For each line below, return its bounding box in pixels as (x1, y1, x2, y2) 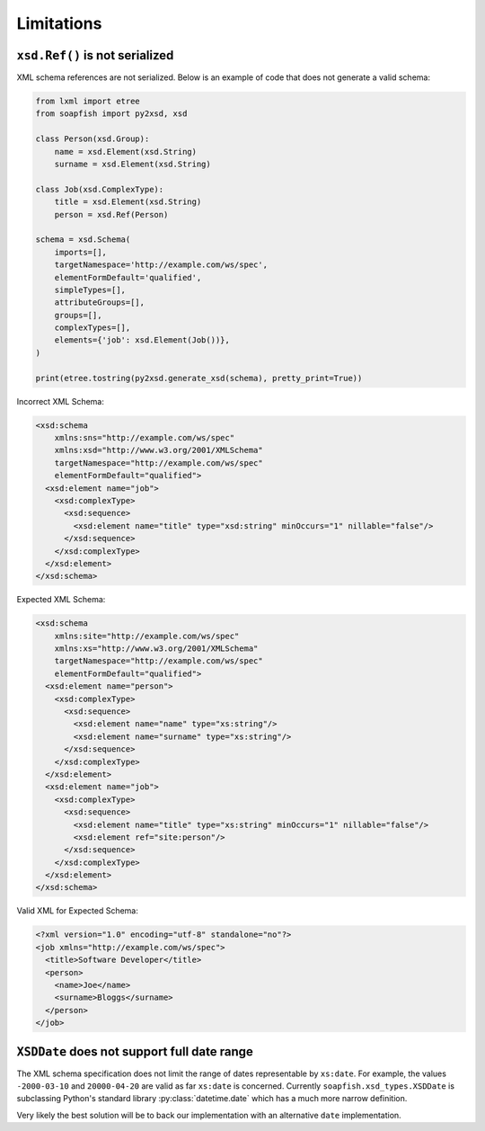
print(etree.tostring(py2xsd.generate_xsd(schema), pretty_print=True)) (35, 373, 363, 383)
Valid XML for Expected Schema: (16, 905, 139, 916)
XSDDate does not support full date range (16, 1044, 253, 1059)
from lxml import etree (35, 96, 141, 107)
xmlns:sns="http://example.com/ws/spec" (54, 432, 235, 442)
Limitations (16, 13, 102, 33)
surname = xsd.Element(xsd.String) (54, 159, 211, 169)
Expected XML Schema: (16, 594, 106, 605)
